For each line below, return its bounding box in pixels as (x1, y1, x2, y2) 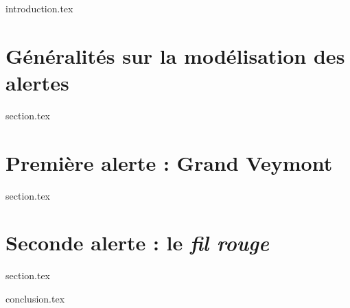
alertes (5, 68, 69, 96)
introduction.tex (5, 1, 73, 15)
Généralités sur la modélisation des (5, 41, 345, 69)
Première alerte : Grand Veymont (5, 148, 333, 176)
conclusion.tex (5, 291, 65, 305)
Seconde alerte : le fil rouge (5, 228, 269, 257)
